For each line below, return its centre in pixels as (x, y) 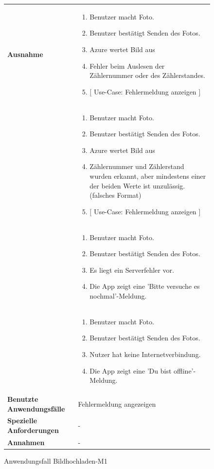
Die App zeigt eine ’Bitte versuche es (145, 286)
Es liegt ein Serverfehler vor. (132, 270)
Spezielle (22, 421)
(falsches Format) (116, 195)
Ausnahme (25, 54)
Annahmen (26, 442)
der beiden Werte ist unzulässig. (137, 185)
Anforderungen (33, 430)
